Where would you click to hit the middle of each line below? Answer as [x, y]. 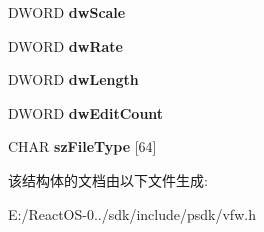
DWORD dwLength [73, 79]
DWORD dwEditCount [86, 112]
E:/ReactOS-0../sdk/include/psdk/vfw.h [132, 213]
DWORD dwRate [65, 45]
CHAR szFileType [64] [82, 146]
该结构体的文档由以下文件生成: [108, 179]
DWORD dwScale [67, 12]
